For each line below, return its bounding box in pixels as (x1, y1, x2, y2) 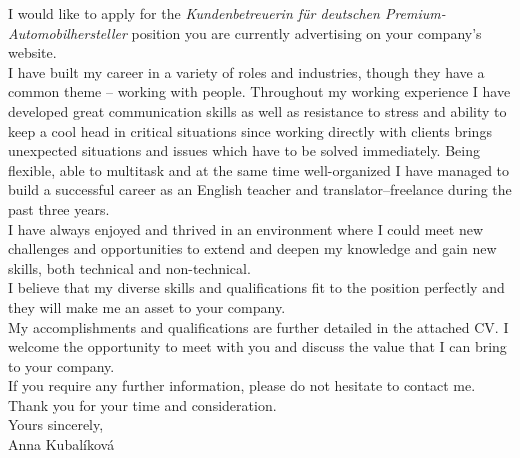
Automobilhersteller (8, 22, 127, 43)
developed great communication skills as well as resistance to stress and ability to (8, 100, 507, 121)
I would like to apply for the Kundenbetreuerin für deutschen (8, 3, 380, 23)
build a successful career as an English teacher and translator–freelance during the (8, 179, 512, 200)
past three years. (8, 198, 110, 219)
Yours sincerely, (8, 414, 104, 435)
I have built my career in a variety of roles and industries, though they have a (8, 61, 485, 82)
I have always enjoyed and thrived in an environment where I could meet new (8, 218, 483, 239)
